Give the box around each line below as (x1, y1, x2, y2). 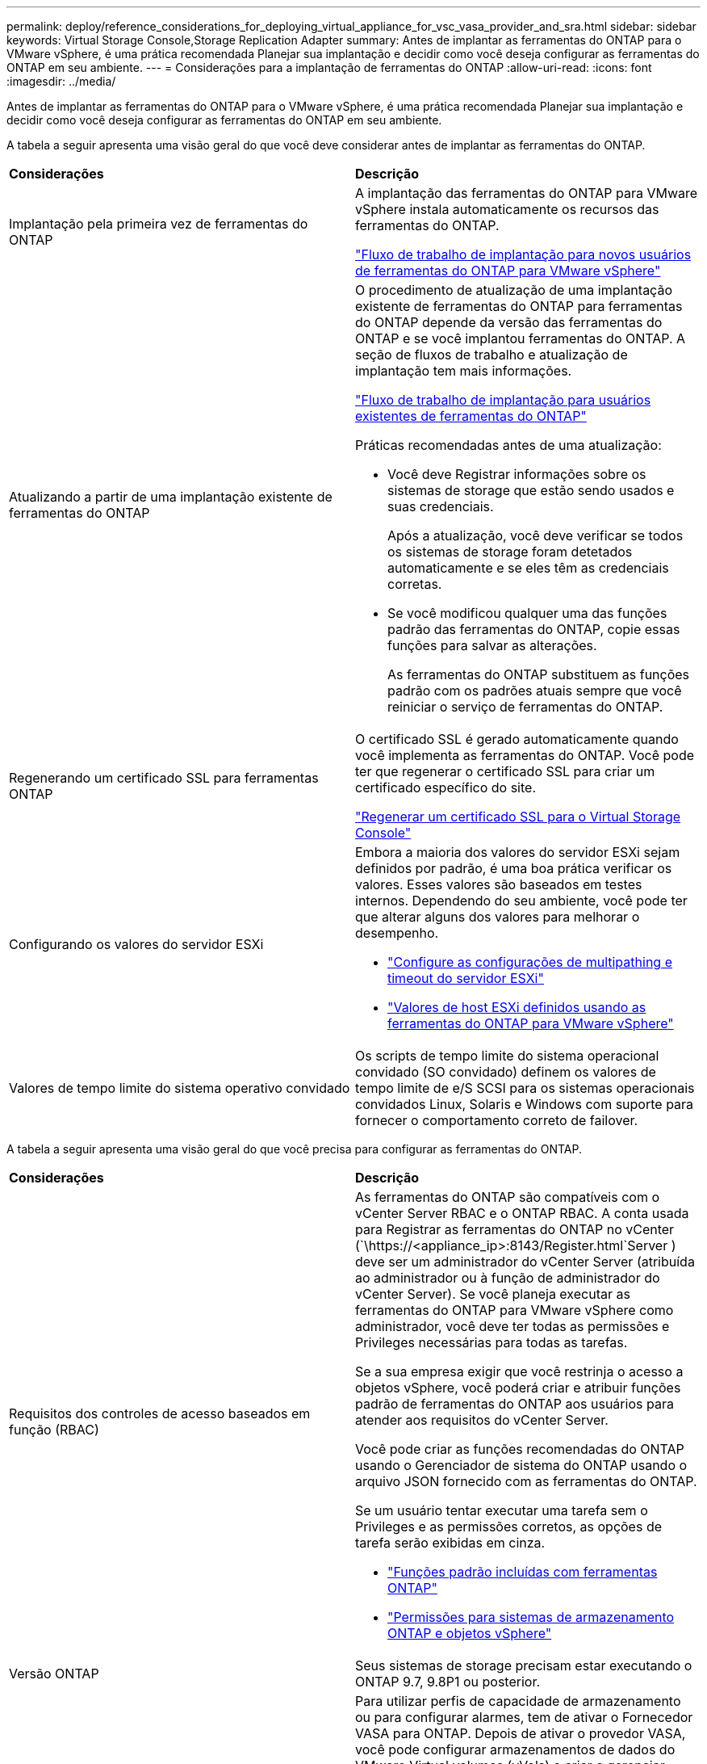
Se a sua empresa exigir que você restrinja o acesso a (355, 1363, 684, 1380)
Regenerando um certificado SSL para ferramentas (9, 770, 319, 786)
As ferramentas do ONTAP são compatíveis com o (355, 1189, 659, 1205)
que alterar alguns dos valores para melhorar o (355, 909, 640, 925)
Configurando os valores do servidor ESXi (9, 936, 264, 952)
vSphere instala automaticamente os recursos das (355, 201, 659, 217)
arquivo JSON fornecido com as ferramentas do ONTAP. (355, 1473, 697, 1489)
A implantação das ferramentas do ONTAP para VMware (355, 185, 698, 201)
